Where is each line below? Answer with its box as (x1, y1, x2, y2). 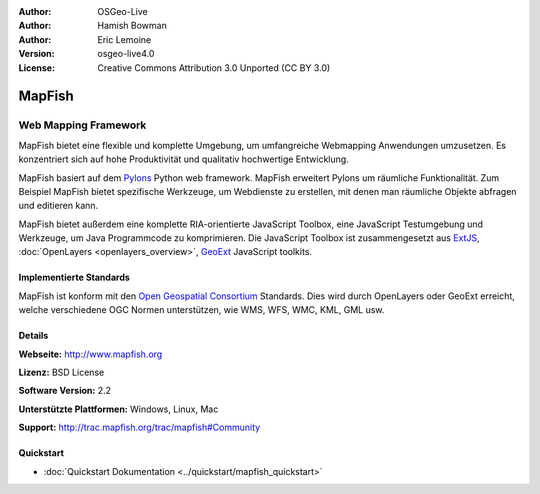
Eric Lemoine (97, 33, 152, 45)
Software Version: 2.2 (18, 385, 112, 397)
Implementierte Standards (18, 271, 130, 284)
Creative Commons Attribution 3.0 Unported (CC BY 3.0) (97, 61, 331, 74)
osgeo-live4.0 (97, 48, 155, 60)
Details (18, 330, 49, 342)
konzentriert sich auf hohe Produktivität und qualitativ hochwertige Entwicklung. (18, 153, 349, 165)
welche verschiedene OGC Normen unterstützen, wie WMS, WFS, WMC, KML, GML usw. (18, 304, 385, 316)
